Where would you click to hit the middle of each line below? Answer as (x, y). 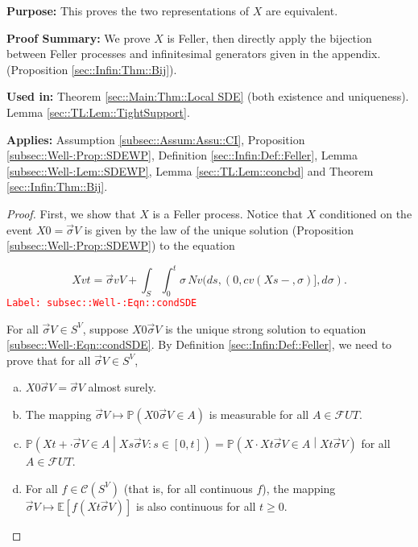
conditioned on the (366, 213)
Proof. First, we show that (71, 213)
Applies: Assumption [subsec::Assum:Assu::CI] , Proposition (156, 139)
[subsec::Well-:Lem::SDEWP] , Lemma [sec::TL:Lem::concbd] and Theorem (190, 170)
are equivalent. (302, 10)
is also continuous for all (196, 506)
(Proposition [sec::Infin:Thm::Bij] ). (92, 69)
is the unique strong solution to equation (266, 328)
